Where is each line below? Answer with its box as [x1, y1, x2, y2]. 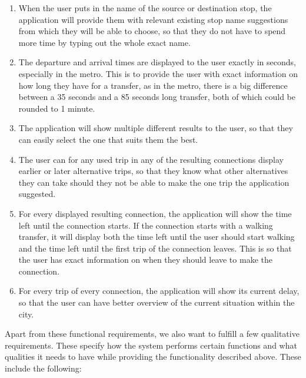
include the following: [5, 362, 82, 374]
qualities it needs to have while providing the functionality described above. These [5, 350, 301, 363]
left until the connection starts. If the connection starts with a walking [18, 219, 273, 231]
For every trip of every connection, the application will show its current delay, [18, 285, 300, 297]
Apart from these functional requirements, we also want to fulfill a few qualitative [5, 327, 300, 340]
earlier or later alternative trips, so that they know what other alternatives [18, 165, 288, 177]
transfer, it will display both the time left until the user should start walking [18, 230, 295, 243]
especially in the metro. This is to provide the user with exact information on [18, 67, 298, 79]
